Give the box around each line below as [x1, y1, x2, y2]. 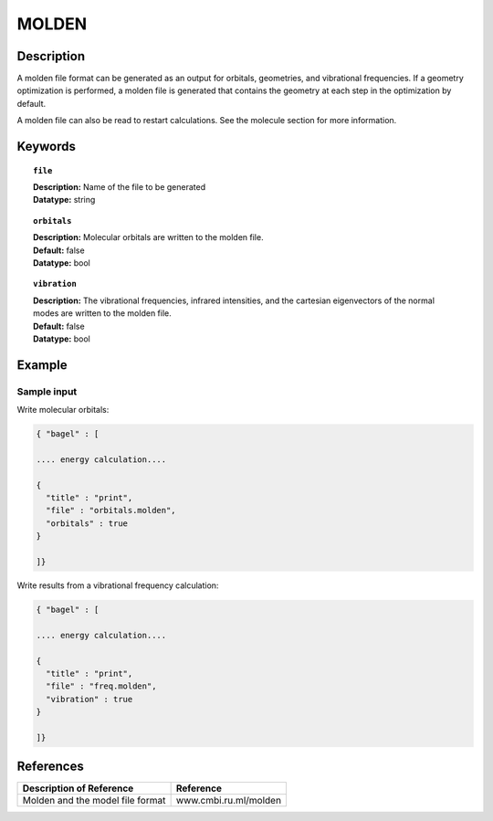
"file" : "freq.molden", [46, 681, 157, 691]
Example [16, 357, 68, 373]
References [16, 759, 84, 774]
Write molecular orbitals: [16, 405, 110, 416]
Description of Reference [22, 782, 134, 795]
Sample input [16, 384, 78, 397]
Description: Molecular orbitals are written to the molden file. [33, 232, 264, 243]
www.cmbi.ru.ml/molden [175, 795, 282, 807]
